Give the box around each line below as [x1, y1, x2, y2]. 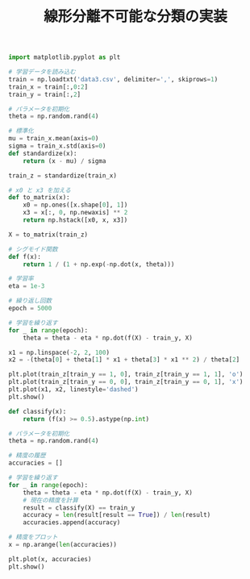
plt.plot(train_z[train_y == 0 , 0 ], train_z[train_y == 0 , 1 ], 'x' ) [8, 378, 244, 386]
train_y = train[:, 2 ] [8, 90, 81, 98]
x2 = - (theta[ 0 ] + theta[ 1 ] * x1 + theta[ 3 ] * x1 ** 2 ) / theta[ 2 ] [8, 356, 240, 364]
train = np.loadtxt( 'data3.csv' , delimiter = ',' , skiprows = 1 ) [8, 75, 219, 83]
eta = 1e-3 [8, 282, 45, 290]
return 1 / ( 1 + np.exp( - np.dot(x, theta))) [23, 260, 175, 269]
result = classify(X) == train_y [23, 503, 135, 512]
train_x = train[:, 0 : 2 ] [8, 82, 89, 91]
